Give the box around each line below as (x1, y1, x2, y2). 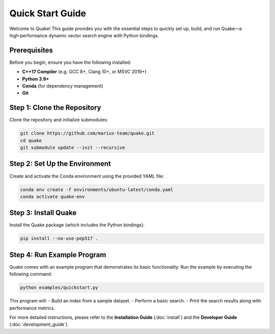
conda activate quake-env (20, 194, 85, 199)
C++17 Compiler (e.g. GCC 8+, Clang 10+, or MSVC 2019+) (22, 69, 147, 75)
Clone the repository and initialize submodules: (9, 117, 108, 123)
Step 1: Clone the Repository (9, 104, 101, 112)
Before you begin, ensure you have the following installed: (9, 59, 131, 65)
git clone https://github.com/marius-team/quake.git (20, 131, 155, 136)
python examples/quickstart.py (20, 285, 99, 291)
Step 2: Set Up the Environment (9, 160, 112, 168)
